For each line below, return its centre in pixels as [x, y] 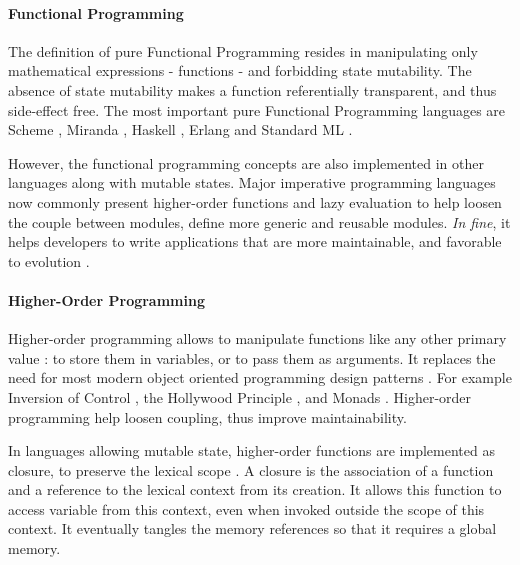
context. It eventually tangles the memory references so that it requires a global [252, 528]
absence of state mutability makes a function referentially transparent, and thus [252, 89]
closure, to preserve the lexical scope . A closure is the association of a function [251, 469]
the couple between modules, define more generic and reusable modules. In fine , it [259, 221]
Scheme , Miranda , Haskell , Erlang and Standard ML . [180, 129]
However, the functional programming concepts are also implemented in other [246, 162]
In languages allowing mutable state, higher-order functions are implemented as [251, 450]
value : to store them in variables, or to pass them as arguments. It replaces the [252, 357]
